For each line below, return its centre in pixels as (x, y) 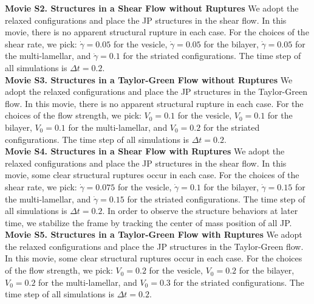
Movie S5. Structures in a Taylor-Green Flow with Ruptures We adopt (154, 234)
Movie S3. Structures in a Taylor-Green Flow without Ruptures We (149, 79)
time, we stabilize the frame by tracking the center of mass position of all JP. (148, 222)
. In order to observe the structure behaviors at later (200, 211)
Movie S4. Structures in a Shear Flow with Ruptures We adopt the (145, 151)
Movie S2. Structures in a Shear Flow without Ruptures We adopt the (152, 8)
